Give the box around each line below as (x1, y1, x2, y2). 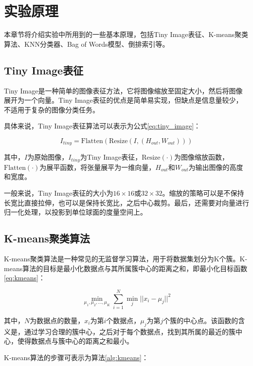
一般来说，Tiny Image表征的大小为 (4, 187, 113, 198)
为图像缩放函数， (174, 152, 229, 162)
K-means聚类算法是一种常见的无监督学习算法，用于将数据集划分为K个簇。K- (4, 253, 248, 263)
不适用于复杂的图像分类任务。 (4, 104, 99, 114)
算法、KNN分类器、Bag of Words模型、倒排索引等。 (4, 38, 169, 49)
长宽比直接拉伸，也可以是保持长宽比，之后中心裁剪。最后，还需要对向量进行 (4, 197, 249, 207)
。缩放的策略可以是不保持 (162, 187, 244, 198)
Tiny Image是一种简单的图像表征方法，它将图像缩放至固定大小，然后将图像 (4, 85, 243, 95)
